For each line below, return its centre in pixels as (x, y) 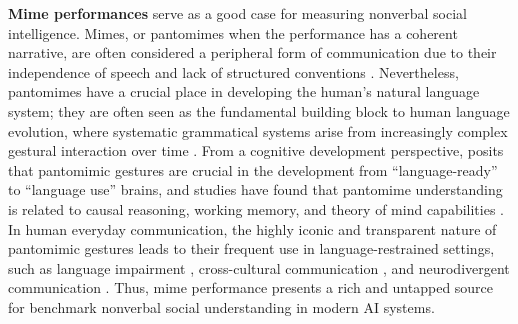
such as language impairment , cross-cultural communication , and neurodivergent (259, 267)
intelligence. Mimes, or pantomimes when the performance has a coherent (233, 32)
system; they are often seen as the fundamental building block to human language (259, 110)
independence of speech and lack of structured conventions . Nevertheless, (233, 71)
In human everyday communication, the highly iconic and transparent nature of (252, 228)
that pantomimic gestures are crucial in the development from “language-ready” (253, 169)
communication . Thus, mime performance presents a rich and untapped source (251, 287)
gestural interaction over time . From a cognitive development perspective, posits (256, 150)
